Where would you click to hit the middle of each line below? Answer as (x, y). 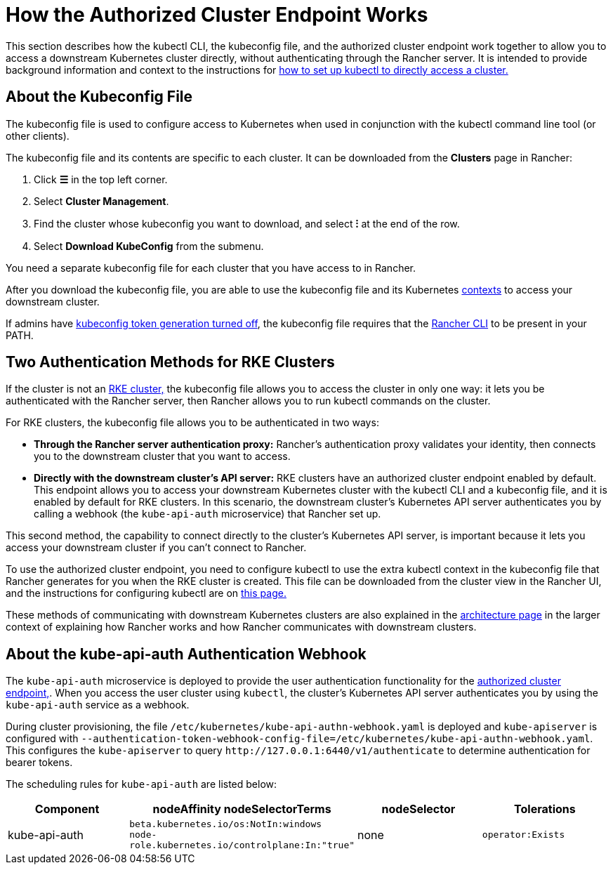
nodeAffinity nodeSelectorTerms (242, 809)
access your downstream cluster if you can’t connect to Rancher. (156, 548)
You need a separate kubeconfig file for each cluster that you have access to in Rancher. (211, 268)
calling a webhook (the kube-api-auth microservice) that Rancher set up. (207, 514)
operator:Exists (523, 835)
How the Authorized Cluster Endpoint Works (217, 15)
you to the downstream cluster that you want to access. (162, 456)
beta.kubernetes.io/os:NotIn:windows (226, 824)
